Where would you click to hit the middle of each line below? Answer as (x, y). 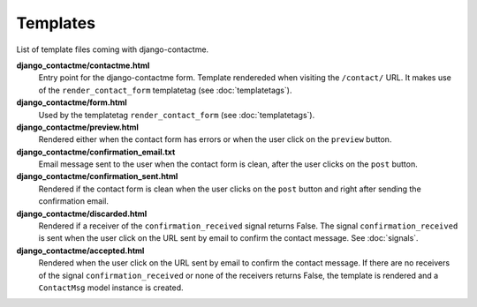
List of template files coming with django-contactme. (113, 49)
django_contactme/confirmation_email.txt (96, 152)
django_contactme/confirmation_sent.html (97, 176)
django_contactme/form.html (72, 102)
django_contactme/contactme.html (83, 65)
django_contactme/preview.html (77, 127)
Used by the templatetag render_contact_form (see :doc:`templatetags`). (177, 115)
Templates (56, 23)
